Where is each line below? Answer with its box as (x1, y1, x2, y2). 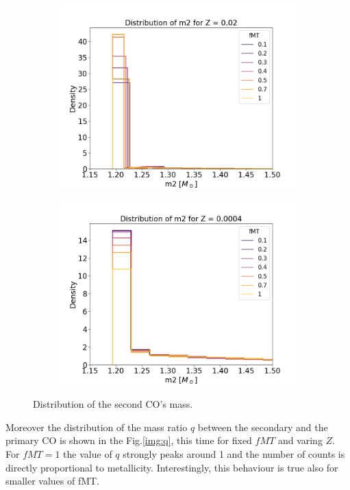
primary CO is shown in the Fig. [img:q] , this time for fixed (5, 433, 252, 448)
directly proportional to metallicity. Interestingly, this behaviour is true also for (5, 460, 338, 474)
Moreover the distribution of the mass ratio (5, 419, 188, 434)
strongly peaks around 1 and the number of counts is (123, 447, 345, 461)
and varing (277, 433, 323, 448)
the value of (63, 447, 112, 461)
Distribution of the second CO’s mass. (33, 397, 193, 411)
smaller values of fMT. (5, 474, 100, 488)
